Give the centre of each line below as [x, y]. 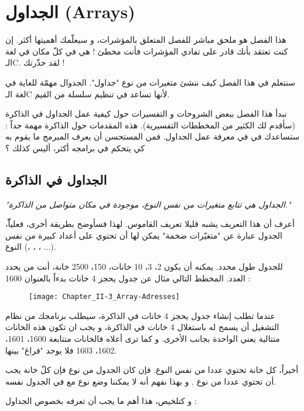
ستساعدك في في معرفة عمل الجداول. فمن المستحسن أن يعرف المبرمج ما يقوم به [153, 136]
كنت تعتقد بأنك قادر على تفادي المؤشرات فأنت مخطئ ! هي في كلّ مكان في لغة [147, 51]
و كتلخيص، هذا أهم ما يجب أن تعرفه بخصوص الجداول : [101, 401]
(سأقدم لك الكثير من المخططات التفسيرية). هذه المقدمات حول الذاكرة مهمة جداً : [150, 125]
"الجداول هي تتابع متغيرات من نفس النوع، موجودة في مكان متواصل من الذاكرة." [148, 204]
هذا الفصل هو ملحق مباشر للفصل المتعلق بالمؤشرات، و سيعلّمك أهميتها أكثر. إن [146, 40]
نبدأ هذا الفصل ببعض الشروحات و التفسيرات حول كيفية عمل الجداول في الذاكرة [146, 113]
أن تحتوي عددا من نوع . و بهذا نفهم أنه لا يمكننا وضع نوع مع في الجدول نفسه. [141, 381]
